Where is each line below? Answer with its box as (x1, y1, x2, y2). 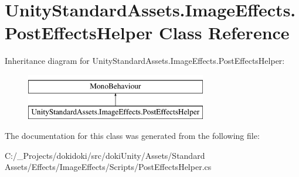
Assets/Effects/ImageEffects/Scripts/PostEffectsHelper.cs (5, 161, 212, 173)
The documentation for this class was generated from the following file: (5, 130, 260, 142)
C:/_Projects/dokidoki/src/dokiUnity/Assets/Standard (5, 149, 205, 161)
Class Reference (159, 21, 290, 45)
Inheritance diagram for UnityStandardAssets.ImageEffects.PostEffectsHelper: (5, 55, 285, 67)
